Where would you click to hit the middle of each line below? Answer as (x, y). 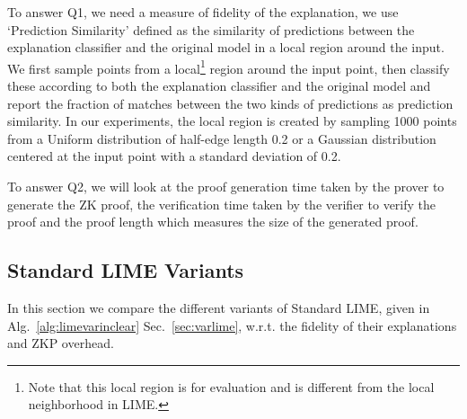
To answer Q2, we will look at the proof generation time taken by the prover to (226, 186)
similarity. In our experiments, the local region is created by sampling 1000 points (232, 121)
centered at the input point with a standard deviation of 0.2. (174, 156)
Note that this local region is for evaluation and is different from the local (231, 386)
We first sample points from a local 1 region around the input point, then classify (229, 67)
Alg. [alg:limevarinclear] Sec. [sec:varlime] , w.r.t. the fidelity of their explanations (232, 325)
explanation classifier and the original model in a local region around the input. (226, 47)
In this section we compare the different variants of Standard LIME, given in (219, 307)
